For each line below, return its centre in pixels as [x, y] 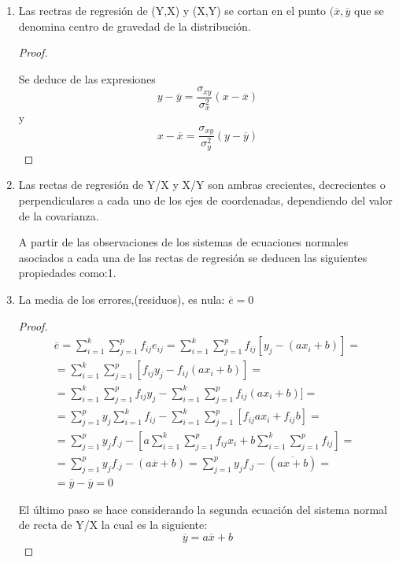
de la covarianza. [59, 215]
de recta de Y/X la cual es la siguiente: [113, 525]
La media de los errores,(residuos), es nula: [122, 299]
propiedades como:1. [67, 273]
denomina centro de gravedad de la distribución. [135, 26]
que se [369, 10]
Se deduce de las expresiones [87, 78]
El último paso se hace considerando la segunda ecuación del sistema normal [203, 509]
